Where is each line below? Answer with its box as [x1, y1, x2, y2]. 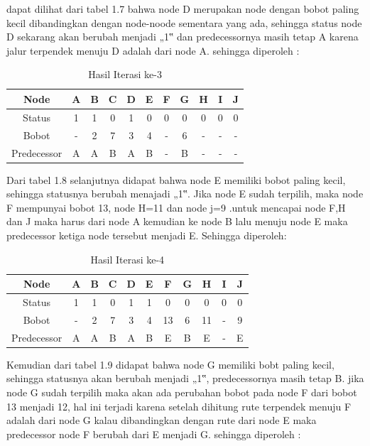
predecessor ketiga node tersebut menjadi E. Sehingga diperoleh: [6, 227, 287, 242]
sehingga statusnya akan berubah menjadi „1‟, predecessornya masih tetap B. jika [6, 371, 364, 386]
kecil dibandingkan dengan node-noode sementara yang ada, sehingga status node [6, 15, 362, 30]
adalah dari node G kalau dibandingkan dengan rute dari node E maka [6, 413, 317, 428]
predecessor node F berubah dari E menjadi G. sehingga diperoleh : [6, 426, 301, 441]
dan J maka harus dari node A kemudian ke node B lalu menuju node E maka [6, 214, 348, 229]
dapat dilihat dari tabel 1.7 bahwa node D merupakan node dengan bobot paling [6, 1, 359, 16]
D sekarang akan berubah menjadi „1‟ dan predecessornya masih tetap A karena [6, 29, 359, 44]
